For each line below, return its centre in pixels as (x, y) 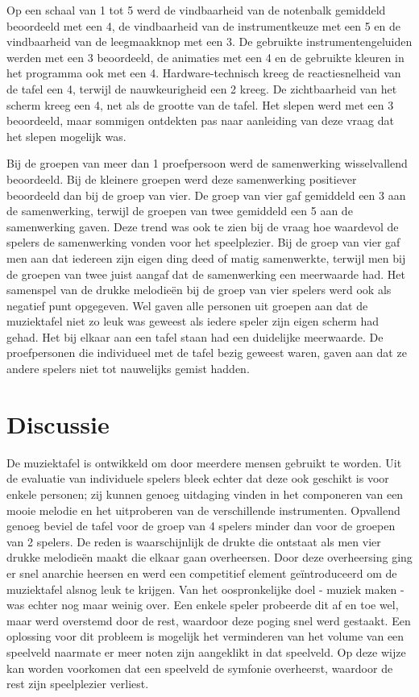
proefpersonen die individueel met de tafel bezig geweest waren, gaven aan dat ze (207, 353)
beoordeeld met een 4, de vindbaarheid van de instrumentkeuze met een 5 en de (203, 25)
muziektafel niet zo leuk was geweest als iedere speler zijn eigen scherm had (193, 321)
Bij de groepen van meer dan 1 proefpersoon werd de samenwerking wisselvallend (207, 163)
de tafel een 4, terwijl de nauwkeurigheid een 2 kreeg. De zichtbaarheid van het (202, 88)
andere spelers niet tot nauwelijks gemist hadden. (128, 369)
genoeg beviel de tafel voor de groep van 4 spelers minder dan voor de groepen (201, 526)
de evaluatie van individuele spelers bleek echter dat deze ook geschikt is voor (198, 478)
